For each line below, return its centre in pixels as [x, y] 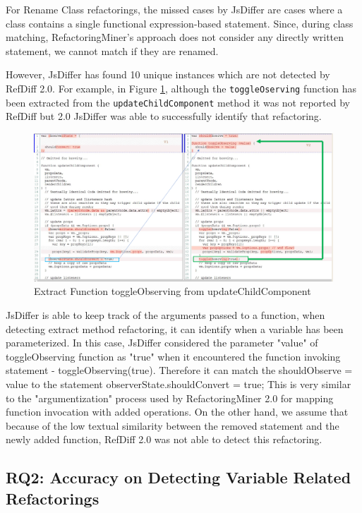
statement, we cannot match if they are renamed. [112, 50]
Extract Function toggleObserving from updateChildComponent [173, 291]
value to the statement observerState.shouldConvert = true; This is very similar [179, 384]
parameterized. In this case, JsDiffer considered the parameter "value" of [162, 343]
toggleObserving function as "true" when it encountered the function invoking [173, 356]
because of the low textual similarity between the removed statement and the [173, 425]
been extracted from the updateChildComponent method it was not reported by [178, 102]
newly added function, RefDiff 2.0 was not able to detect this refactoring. [164, 439]
